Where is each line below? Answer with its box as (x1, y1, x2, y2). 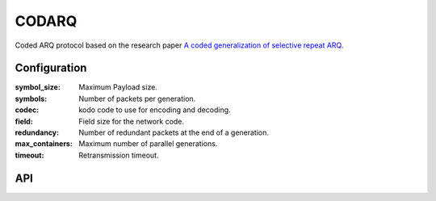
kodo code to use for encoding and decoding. (78, 105, 231, 115)
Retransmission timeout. (78, 150, 159, 160)
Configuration (15, 61, 87, 75)
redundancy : (15, 128, 60, 137)
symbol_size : (15, 82, 61, 92)
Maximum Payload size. (78, 82, 157, 92)
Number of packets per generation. (78, 94, 196, 103)
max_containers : (15, 139, 73, 149)
